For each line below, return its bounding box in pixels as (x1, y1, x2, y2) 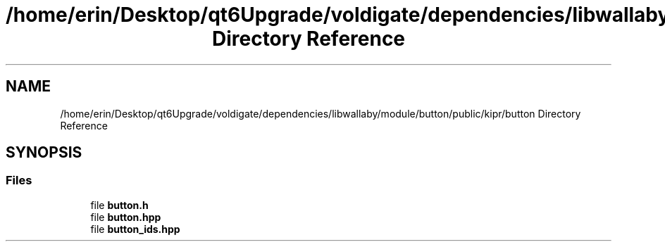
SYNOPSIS (6, 144, 82, 162)
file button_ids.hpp (90, 222, 180, 235)
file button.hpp (90, 210, 161, 223)
